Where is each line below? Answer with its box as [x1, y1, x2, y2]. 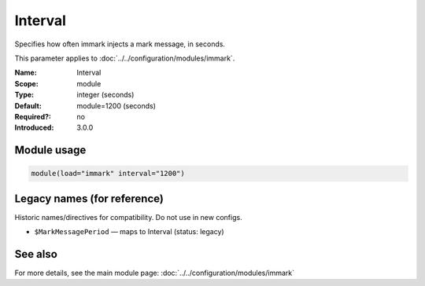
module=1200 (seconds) [76, 101, 157, 110]
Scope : [14, 79, 39, 88]
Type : [14, 90, 35, 100]
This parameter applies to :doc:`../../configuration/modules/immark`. [14, 53, 235, 63]
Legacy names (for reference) [14, 192, 164, 205]
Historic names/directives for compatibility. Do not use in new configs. [14, 212, 243, 222]
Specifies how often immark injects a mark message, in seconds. [14, 39, 226, 49]
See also [14, 247, 58, 261]
